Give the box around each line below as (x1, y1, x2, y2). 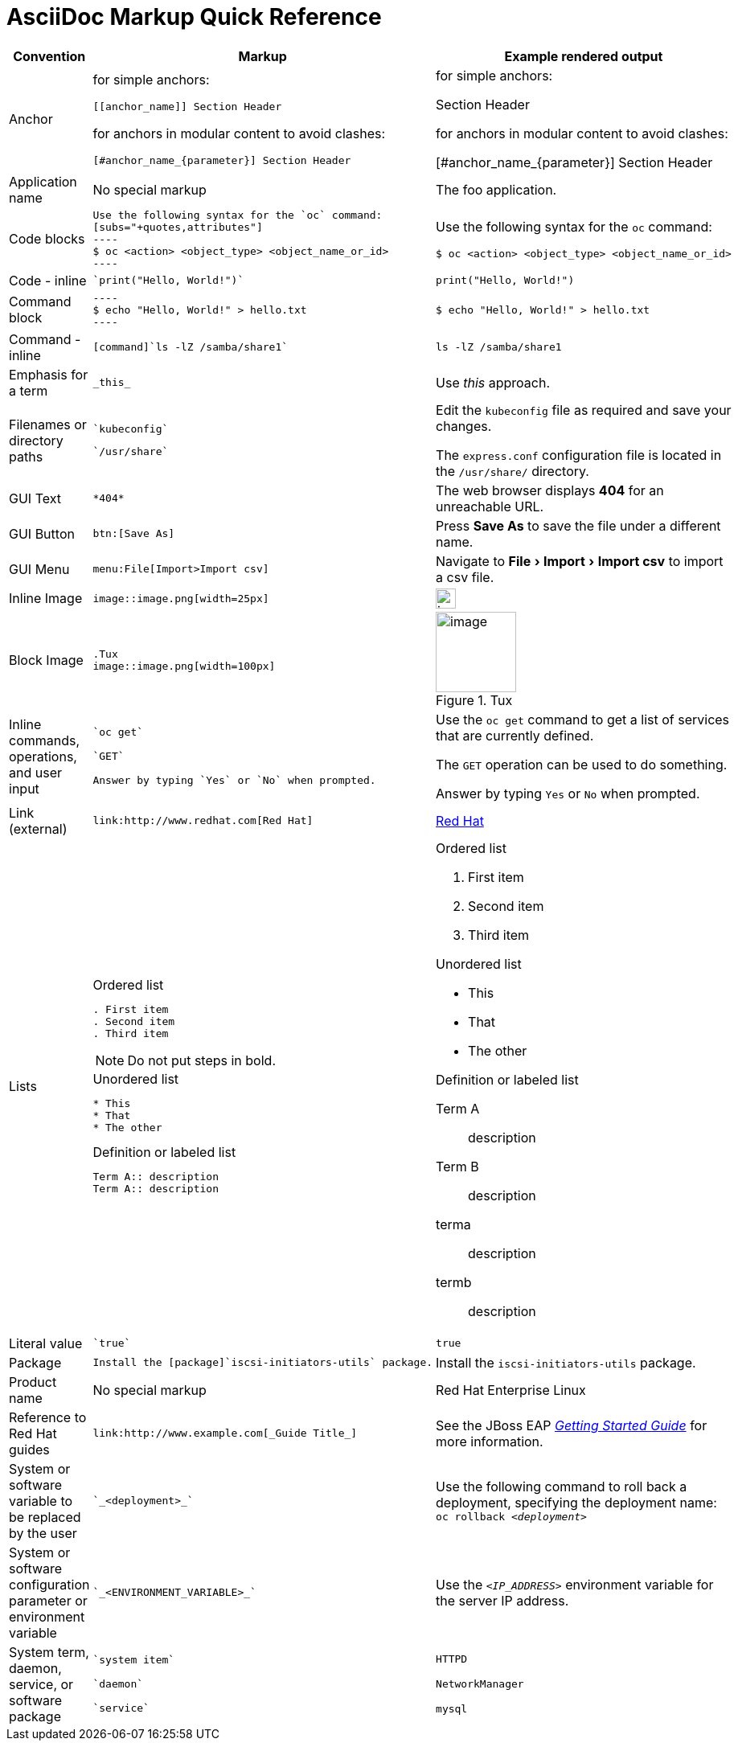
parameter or (9, 1592, 88, 1609)
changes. (436, 417, 492, 434)
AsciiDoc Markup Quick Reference (6, 3, 382, 31)
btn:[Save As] (92, 527, 175, 540)
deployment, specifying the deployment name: (436, 1495, 717, 1511)
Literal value (9, 1335, 83, 1351)
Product (9, 1373, 57, 1390)
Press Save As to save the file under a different (436, 517, 721, 534)
